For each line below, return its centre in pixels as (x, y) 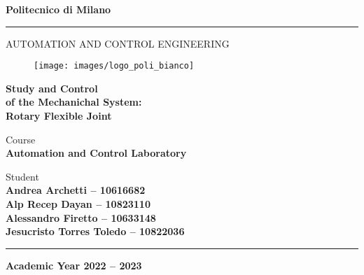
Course (21, 139)
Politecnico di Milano (58, 9)
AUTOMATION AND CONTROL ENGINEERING (118, 43)
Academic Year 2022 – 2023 (74, 265)
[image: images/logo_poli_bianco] (114, 66)
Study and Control (52, 88)
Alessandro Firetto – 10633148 (81, 217)
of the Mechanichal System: (74, 102)
